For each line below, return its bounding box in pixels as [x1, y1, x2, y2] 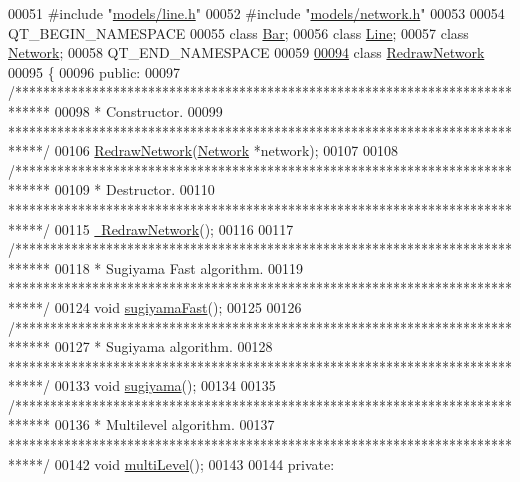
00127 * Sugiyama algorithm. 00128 [54, 336, 273, 357]
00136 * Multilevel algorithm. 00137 [54, 414, 275, 435]
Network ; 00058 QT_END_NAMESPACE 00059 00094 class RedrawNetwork [8, 42, 485, 63]
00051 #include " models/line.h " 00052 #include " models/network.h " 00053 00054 [8, 3, 505, 23]
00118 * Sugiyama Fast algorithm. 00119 [54, 257, 304, 278]
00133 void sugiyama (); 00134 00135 [54, 375, 276, 396]
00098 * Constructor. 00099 [54, 100, 223, 121]
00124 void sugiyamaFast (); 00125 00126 [54, 296, 302, 317]
